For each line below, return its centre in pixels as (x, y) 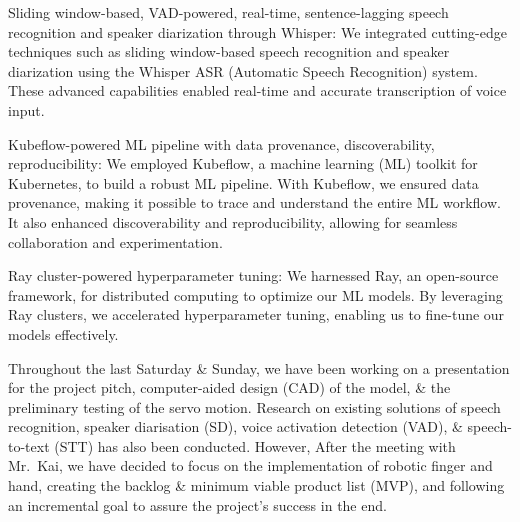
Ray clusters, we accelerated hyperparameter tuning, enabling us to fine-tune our (256, 314)
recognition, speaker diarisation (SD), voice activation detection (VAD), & (235, 426)
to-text (29, 445)
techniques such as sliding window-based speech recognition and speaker (229, 51)
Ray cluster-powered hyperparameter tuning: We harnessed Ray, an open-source (253, 275)
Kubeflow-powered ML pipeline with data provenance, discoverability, (221, 143)
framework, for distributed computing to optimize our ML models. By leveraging (255, 294)
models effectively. (63, 333)
